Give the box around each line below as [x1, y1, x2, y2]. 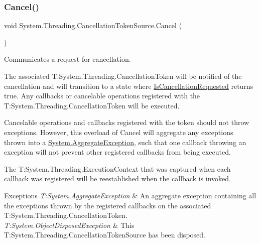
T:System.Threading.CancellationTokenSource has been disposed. [4, 229, 205, 240]
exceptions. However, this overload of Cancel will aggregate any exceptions [4, 127, 233, 137]
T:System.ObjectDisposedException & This [4, 219, 135, 230]
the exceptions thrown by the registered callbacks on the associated [4, 200, 211, 210]
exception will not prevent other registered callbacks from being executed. [4, 147, 231, 157]
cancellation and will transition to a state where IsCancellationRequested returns [4, 80, 253, 91]
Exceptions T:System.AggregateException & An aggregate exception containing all [4, 190, 256, 200]
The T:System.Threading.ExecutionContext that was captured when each [4, 163, 231, 174]
